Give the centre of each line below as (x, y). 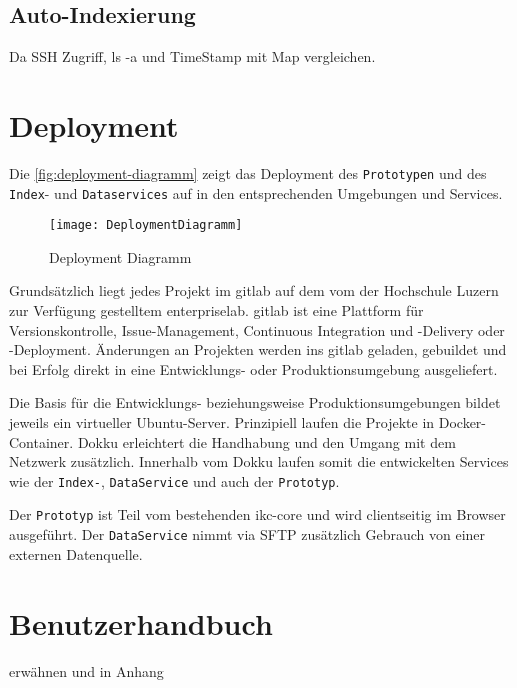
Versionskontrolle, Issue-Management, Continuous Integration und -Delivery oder (257, 329)
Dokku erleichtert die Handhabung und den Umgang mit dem (266, 441)
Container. (41, 441)
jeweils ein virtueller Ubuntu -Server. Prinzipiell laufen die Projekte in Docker (245, 422)
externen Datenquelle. (76, 553)
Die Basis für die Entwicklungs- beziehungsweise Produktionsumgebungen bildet (255, 402)
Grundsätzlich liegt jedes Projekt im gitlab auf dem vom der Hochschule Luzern (254, 290)
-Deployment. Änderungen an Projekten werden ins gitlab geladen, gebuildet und (258, 349)
